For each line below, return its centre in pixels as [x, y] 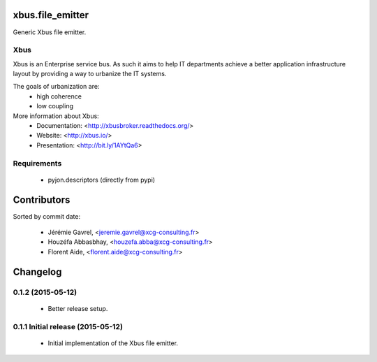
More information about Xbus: [56, 116]
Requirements [37, 163]
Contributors [42, 200]
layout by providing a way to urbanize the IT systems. [90, 74]
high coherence [59, 96]
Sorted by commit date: [46, 216]
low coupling [55, 106]
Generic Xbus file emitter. [50, 32]
